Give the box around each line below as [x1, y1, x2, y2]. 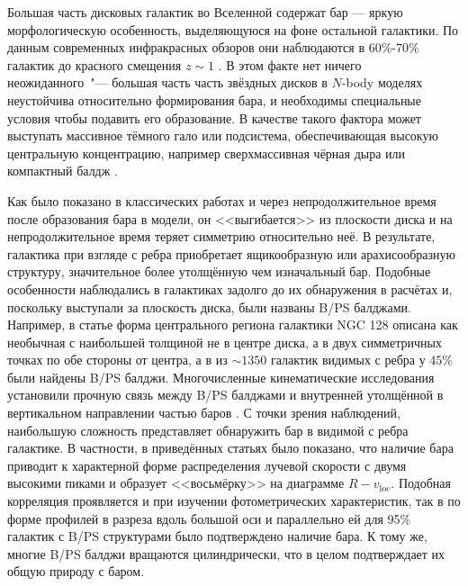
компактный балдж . [7, 161, 118, 180]
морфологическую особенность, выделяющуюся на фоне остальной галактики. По [7, 20, 459, 39]
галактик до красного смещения [7, 55, 182, 74]
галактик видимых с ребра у [270, 350, 426, 369]
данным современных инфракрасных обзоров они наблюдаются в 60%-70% [7, 38, 419, 57]
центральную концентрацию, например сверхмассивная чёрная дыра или [7, 143, 406, 162]
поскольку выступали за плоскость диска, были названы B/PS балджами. [7, 297, 411, 316]
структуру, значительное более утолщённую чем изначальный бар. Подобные [7, 262, 431, 281]
